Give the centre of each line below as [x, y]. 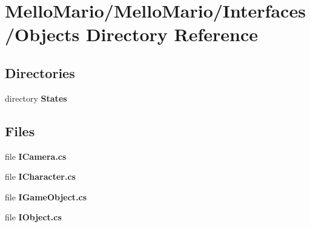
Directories [40, 72]
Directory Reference [172, 34]
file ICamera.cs [36, 156]
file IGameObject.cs [46, 196]
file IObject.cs [33, 217]
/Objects [42, 34]
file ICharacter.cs [40, 176]
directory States [36, 98]
